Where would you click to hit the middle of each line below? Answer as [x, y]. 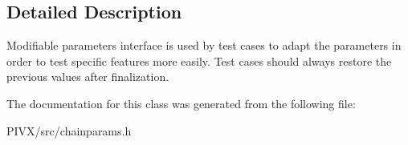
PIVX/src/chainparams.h [69, 130]
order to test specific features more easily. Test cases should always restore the [199, 60]
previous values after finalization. [88, 77]
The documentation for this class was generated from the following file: [181, 103]
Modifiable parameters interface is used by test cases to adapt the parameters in [204, 45]
